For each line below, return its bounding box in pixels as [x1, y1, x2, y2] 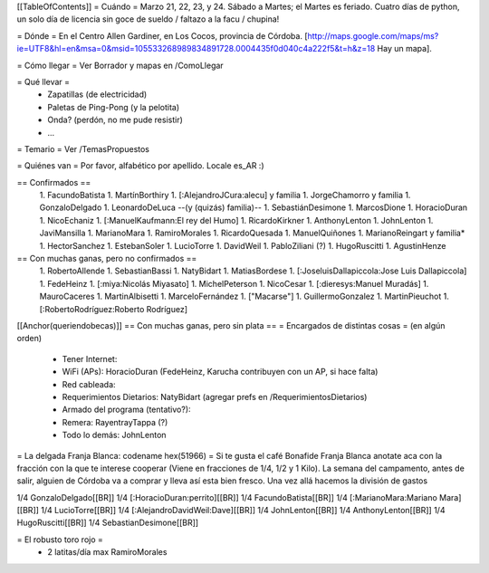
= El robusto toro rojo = [16, 534, 104, 545]
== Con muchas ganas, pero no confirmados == [16, 253, 197, 264]
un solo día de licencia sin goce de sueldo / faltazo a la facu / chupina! [16, 14, 280, 24]
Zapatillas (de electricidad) [47, 89, 148, 100]
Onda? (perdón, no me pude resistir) [47, 114, 183, 126]
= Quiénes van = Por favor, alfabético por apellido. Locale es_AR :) [16, 160, 264, 171]
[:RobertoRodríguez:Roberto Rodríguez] [39, 303, 187, 314]
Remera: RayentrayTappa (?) [62, 416, 168, 427]
